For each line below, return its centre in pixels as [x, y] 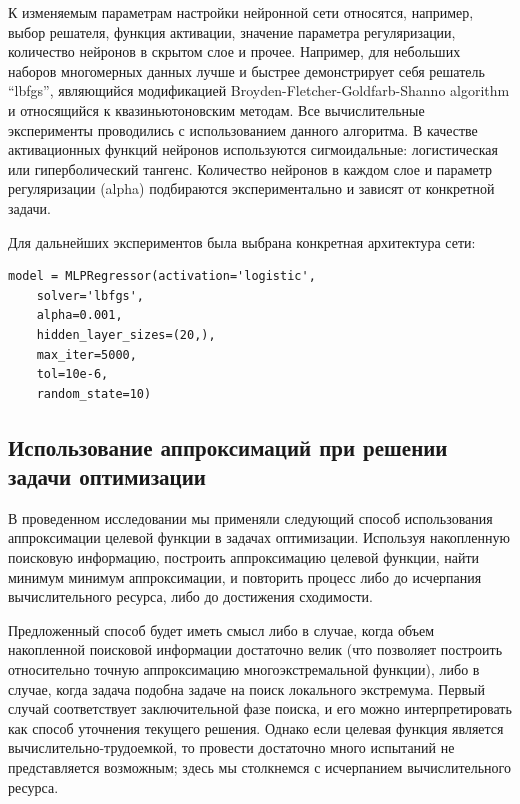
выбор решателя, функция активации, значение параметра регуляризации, [232, 31]
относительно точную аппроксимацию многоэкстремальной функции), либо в [244, 669]
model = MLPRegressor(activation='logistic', [162, 276]
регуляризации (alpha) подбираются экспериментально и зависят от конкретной [251, 188]
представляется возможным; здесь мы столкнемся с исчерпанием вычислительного [259, 767]
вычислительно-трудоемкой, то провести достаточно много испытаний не [231, 747]
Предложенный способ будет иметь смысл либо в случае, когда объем [221, 629]
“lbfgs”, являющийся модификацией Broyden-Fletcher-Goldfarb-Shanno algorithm [259, 90]
